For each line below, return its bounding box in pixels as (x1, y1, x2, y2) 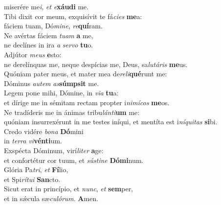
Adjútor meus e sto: (4, 49, 61, 59)
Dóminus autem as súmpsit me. (4, 78, 99, 88)
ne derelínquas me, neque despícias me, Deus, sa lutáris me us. (4, 59, 188, 69)
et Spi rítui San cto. (4, 174, 60, 184)
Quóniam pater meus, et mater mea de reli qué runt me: (4, 68, 167, 79)
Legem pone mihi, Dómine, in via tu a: (4, 88, 119, 98)
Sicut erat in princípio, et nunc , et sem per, (4, 183, 133, 194)
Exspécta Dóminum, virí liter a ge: (4, 145, 103, 155)
